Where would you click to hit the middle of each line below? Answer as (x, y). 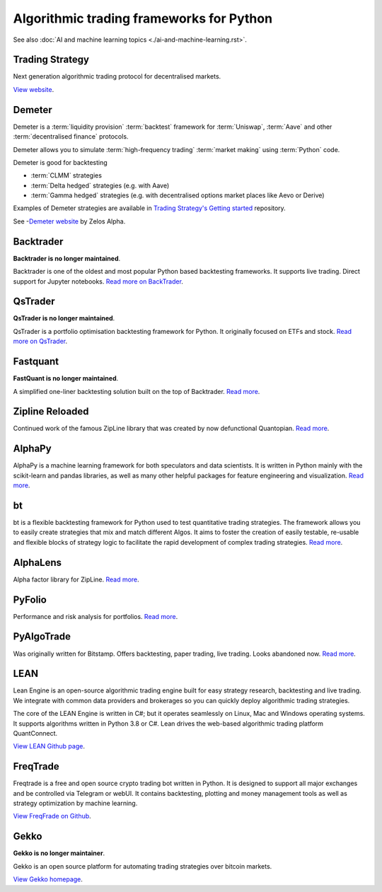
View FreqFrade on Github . (52, 816)
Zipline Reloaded (51, 411)
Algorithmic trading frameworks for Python (143, 18)
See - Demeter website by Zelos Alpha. (69, 221)
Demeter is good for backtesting (60, 162)
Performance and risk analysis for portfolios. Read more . (95, 616)
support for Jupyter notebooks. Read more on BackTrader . (98, 281)
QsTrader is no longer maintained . (64, 318)
